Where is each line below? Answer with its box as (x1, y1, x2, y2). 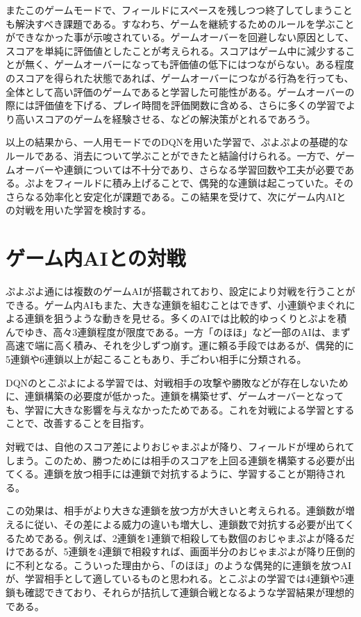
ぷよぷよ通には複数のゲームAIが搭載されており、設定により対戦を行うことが (6, 284, 355, 298)
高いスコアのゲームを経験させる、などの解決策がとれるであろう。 (15, 111, 316, 126)
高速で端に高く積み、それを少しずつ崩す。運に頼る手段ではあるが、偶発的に (6, 338, 355, 353)
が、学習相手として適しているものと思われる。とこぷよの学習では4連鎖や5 (6, 571, 345, 586)
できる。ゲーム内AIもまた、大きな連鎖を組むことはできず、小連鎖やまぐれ (6, 297, 346, 312)
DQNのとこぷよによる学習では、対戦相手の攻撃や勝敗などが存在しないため (6, 375, 349, 389)
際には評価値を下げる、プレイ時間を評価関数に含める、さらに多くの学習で (6, 98, 346, 112)
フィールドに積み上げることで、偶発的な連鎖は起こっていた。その (53, 176, 354, 190)
